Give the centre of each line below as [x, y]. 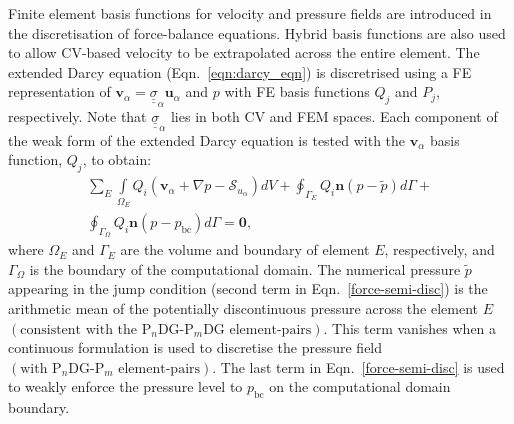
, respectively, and [439, 249]
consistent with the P [86, 329]
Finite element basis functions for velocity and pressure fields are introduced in [250, 13]
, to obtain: [117, 159]
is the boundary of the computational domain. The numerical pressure [245, 268]
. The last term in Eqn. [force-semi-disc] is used [358, 366]
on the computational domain [360, 386]
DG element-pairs [257, 329]
